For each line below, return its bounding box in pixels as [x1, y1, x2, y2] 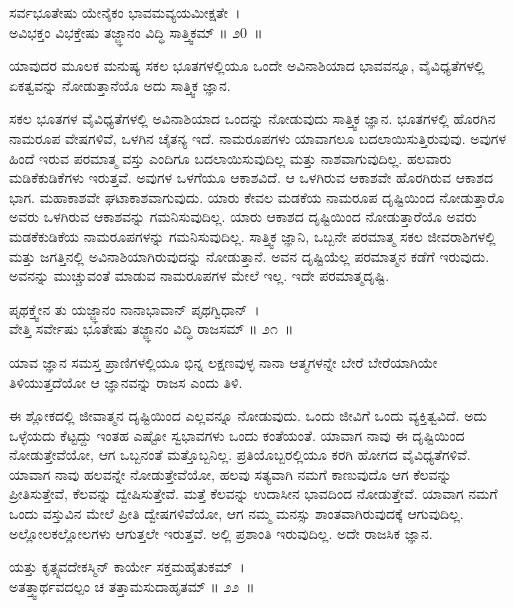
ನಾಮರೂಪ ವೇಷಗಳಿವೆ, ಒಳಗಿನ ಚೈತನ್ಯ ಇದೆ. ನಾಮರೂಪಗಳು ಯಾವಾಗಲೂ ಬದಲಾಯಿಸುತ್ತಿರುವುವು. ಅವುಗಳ [9, 127, 507, 148]
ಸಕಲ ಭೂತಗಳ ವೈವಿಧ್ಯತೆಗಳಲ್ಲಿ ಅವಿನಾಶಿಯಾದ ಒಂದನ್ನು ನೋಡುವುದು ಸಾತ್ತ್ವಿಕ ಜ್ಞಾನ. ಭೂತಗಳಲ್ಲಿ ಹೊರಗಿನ [9, 108, 496, 129]
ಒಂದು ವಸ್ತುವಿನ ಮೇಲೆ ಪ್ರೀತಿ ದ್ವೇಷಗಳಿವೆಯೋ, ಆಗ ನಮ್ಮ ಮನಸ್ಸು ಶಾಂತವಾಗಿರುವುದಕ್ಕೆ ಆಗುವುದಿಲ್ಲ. [9, 503, 464, 524]
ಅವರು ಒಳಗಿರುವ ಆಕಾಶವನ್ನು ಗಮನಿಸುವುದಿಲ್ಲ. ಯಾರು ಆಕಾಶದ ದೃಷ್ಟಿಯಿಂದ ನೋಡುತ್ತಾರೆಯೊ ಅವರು [9, 206, 477, 227]
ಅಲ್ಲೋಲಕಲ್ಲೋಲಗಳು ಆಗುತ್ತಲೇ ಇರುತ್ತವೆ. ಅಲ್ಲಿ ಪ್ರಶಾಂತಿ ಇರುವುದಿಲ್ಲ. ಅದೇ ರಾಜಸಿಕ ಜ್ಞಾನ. [9, 522, 433, 543]
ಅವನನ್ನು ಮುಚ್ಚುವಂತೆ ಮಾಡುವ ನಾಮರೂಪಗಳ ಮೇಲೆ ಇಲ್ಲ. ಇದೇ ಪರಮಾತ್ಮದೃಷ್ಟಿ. [9, 265, 390, 286]
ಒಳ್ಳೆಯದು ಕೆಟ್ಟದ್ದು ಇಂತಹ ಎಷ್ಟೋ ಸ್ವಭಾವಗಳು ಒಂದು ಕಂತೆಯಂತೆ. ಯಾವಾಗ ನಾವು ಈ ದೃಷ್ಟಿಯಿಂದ [9, 424, 465, 445]
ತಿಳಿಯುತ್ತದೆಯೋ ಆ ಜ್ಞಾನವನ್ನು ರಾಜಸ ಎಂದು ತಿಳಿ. [9, 371, 243, 392]
